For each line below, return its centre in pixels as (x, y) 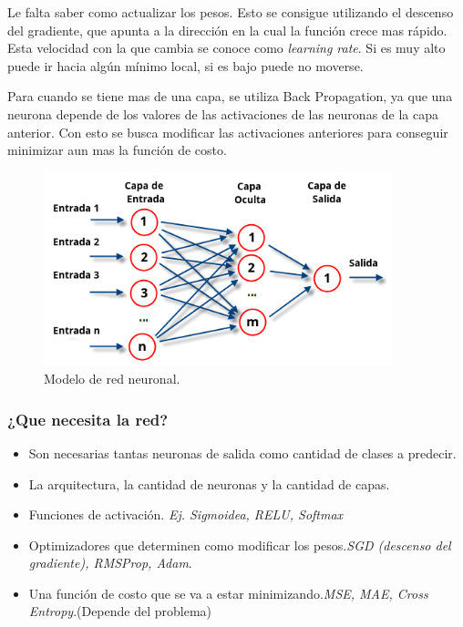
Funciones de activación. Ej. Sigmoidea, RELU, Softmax (186, 514)
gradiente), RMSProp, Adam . (110, 563)
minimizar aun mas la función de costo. (117, 150)
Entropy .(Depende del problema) (120, 611)
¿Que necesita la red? (88, 419)
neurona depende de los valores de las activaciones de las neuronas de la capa (223, 113)
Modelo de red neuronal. (112, 379)
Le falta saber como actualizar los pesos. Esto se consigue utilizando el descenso (231, 12)
